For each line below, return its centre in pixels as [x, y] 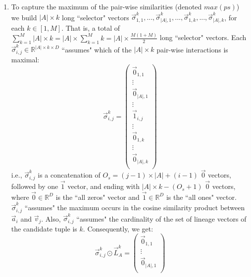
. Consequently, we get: [118, 228]
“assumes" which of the [97, 49]
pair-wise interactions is [192, 49]
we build [24, 17]
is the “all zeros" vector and [98, 197]
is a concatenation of [69, 175]
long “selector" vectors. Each [203, 37]
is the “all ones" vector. [201, 197]
